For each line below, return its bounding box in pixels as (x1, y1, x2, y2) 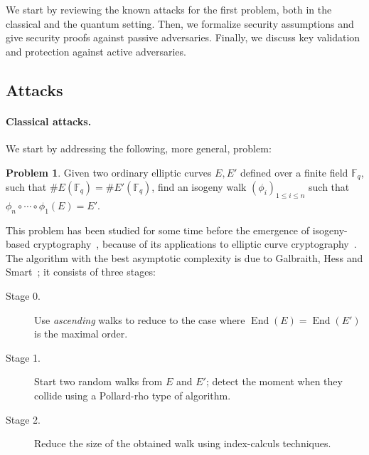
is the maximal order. (34, 326, 128, 341)
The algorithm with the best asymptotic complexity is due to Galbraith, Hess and (6, 250, 363, 265)
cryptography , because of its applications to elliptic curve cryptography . (33, 236, 357, 251)
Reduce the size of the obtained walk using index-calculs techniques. (34, 436, 331, 451)
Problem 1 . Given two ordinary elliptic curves (6, 164, 212, 179)
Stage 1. (6, 350, 41, 365)
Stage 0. (6, 288, 41, 303)
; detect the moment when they (205, 374, 343, 389)
